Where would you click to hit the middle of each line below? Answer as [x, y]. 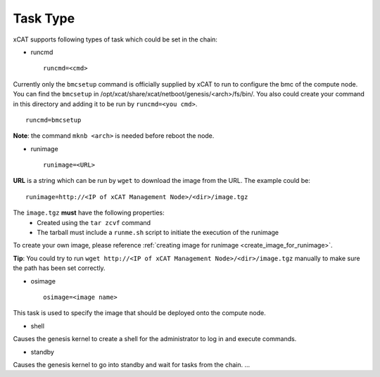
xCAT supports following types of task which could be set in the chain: [115, 39]
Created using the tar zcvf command [94, 222]
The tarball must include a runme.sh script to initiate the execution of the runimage [158, 233]
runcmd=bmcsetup [53, 120]
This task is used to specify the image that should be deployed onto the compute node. [140, 313]
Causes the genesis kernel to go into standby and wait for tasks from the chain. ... [132, 364]
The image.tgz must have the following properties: [89, 213]
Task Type [44, 18]
